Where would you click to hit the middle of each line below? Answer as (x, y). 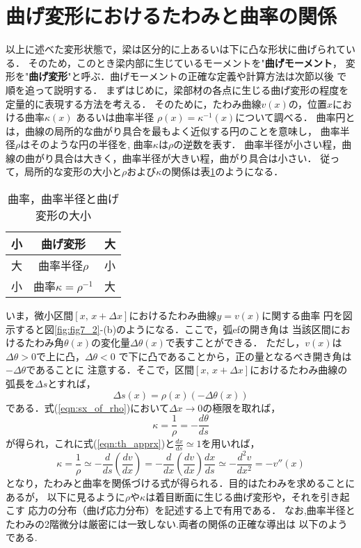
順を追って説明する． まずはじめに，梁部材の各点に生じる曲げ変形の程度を (177, 89)
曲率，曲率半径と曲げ (64, 199)
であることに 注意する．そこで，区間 (110, 370)
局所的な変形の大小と (73, 171)
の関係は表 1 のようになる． (223, 171)
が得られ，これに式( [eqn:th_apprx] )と (90, 443)
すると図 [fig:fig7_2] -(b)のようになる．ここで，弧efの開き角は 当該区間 (173, 329)
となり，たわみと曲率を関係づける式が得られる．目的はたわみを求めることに (180, 483)
